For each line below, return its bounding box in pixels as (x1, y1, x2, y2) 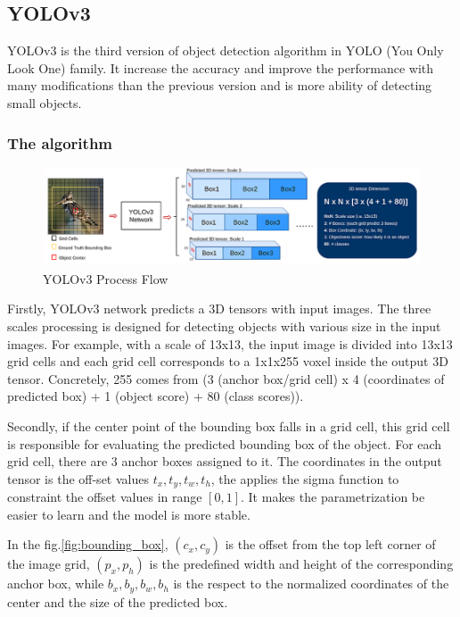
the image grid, (7, 554, 90, 573)
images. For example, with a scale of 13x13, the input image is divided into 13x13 (7, 334, 453, 353)
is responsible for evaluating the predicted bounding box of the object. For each (7, 434, 442, 453)
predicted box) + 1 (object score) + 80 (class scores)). (7, 387, 304, 405)
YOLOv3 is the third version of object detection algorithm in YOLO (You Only (7, 41, 444, 60)
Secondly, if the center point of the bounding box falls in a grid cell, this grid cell (7, 417, 450, 436)
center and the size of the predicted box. (7, 592, 228, 611)
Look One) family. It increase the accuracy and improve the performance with (7, 58, 434, 77)
